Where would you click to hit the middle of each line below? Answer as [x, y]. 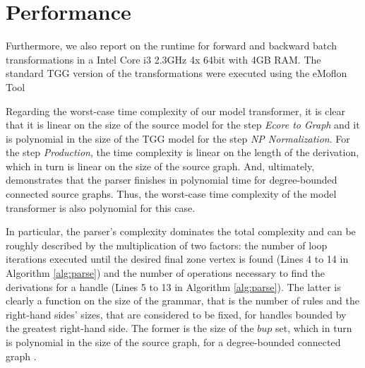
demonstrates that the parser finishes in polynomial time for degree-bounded [172, 180]
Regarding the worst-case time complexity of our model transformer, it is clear [176, 111]
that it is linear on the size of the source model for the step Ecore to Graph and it [183, 125]
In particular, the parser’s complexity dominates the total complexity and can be [181, 231]
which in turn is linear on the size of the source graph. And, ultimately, [160, 166]
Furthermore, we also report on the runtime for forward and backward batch [171, 46]
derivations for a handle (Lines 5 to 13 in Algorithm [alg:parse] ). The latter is [173, 286]
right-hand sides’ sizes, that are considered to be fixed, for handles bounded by [176, 314]
